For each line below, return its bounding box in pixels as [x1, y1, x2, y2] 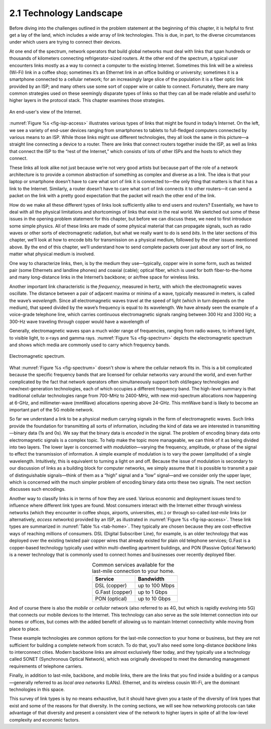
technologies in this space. [9, 686, 65, 692]
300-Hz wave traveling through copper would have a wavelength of [9, 319, 150, 325]
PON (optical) [95, 595, 127, 602]
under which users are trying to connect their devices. [9, 39, 121, 45]
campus [241, 672, 259, 678]
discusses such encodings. [9, 486, 66, 492]
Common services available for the [92, 561, 175, 568]
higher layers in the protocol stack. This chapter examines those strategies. [9, 97, 165, 103]
